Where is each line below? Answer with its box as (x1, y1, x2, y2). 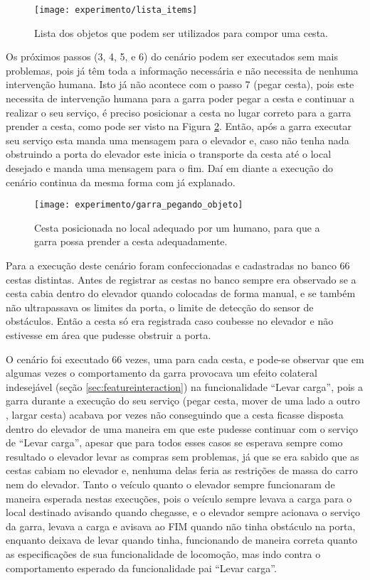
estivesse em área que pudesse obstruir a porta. (6, 328, 211, 342)
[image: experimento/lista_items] (34, 5, 198, 15)
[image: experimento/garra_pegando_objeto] (34, 200, 243, 210)
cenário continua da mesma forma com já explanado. (6, 174, 236, 189)
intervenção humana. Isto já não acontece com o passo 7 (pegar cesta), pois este (6, 77, 354, 92)
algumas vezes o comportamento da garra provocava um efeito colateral (6, 365, 317, 380)
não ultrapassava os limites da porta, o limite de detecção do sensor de (6, 299, 314, 314)
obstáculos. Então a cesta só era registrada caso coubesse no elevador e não (6, 313, 334, 328)
